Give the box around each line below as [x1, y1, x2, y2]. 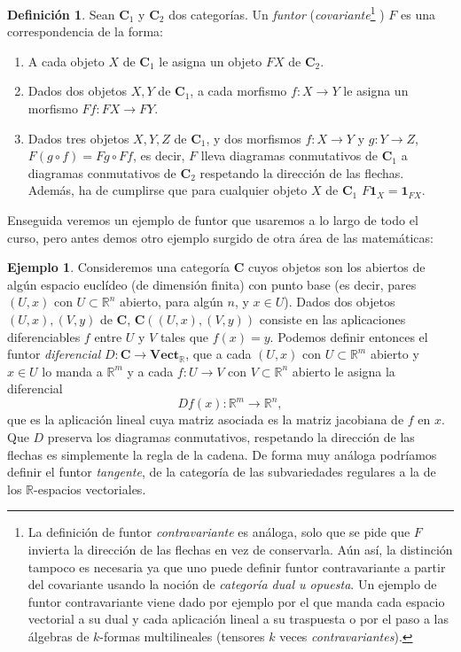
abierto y [370, 345, 419, 363]
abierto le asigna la [292, 361, 395, 380]
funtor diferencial [7, 345, 101, 363]
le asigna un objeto [159, 51, 262, 70]
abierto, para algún [120, 292, 223, 311]
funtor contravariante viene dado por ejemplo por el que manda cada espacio [27, 592, 445, 610]
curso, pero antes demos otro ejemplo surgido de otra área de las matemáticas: [7, 228, 434, 246]
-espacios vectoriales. [34, 479, 146, 498]
